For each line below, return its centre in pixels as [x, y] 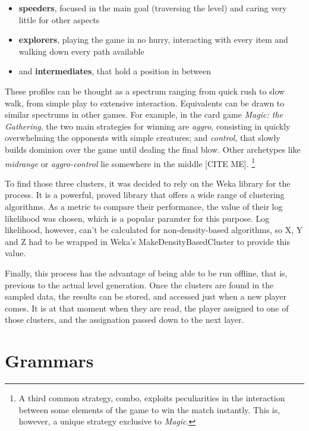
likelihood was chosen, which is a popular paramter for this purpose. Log [137, 218]
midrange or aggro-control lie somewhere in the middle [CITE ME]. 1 [130, 162]
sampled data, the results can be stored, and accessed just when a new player [146, 296]
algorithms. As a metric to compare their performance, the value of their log [144, 206]
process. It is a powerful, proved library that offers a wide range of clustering [145, 195]
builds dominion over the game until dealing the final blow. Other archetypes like [153, 149]
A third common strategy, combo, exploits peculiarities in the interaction [152, 398]
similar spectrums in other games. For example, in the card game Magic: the [144, 114]
